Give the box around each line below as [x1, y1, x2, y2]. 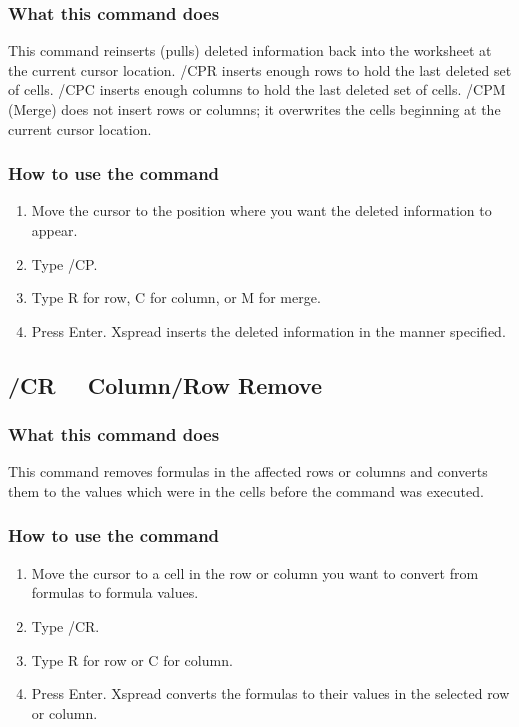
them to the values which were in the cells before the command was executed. [8, 480, 484, 501]
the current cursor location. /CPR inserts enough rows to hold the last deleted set [8, 59, 512, 80]
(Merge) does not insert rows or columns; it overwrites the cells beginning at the [8, 99, 501, 119]
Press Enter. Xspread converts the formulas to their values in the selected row [31, 683, 510, 704]
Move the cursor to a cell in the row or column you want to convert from [31, 562, 479, 583]
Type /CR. [31, 615, 100, 636]
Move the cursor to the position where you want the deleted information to [31, 200, 492, 221]
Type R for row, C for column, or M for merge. [31, 287, 321, 308]
